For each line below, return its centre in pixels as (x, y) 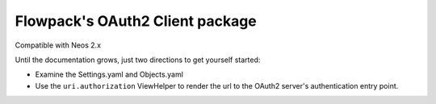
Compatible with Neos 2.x (58, 45)
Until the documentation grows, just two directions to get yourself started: (138, 60)
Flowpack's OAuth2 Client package (136, 21)
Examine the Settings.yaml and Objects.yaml (109, 75)
